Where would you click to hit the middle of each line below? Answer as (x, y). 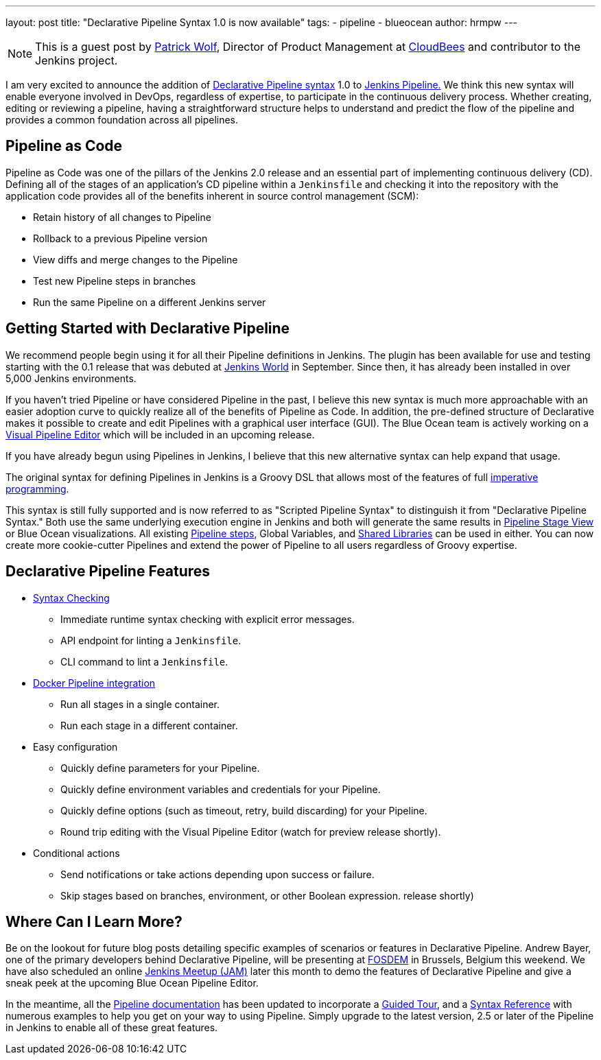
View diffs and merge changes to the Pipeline (135, 259)
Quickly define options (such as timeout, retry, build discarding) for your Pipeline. (244, 810)
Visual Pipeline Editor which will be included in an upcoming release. (160, 434)
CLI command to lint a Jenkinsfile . (144, 661)
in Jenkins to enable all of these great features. (112, 1028)
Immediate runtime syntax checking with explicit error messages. (208, 619)
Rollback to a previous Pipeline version (120, 238)
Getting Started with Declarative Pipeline (148, 329)
